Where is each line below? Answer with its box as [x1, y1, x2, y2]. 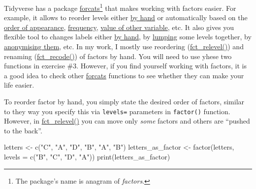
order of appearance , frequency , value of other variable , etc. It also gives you [4, 22, 234, 32]
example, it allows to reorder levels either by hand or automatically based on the [4, 12, 248, 23]
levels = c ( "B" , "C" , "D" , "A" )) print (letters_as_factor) [4, 152, 170, 162]
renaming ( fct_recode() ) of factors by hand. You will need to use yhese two [4, 51, 232, 61]
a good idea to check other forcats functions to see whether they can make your [4, 70, 244, 80]
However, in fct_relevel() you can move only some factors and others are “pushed [4, 116, 250, 126]
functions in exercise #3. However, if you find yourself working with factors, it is [4, 61, 247, 71]
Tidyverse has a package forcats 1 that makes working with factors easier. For [4, 1, 236, 13]
